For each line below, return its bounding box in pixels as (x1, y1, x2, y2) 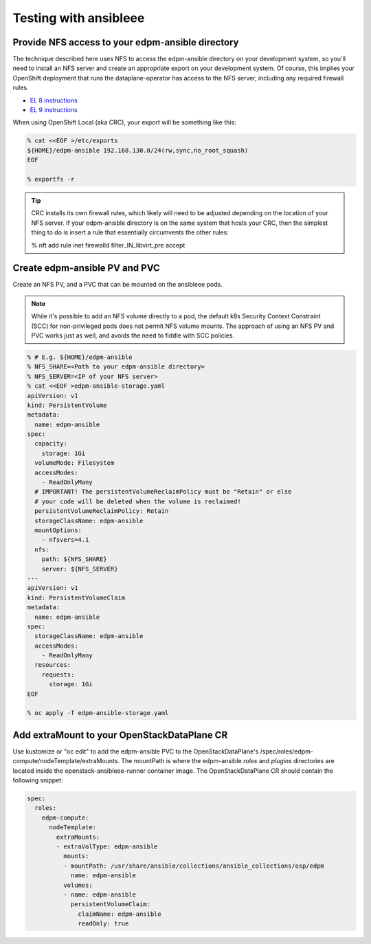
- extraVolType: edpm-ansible (56, 843, 158, 850)
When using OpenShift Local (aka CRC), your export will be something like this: (12, 118, 236, 127)
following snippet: (12, 776, 63, 784)
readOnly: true (78, 920, 129, 927)
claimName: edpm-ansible (78, 910, 161, 918)
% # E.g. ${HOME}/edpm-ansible (27, 353, 133, 361)
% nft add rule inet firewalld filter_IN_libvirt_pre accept (31, 241, 185, 249)
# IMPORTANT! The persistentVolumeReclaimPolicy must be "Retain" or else (34, 488, 292, 496)
